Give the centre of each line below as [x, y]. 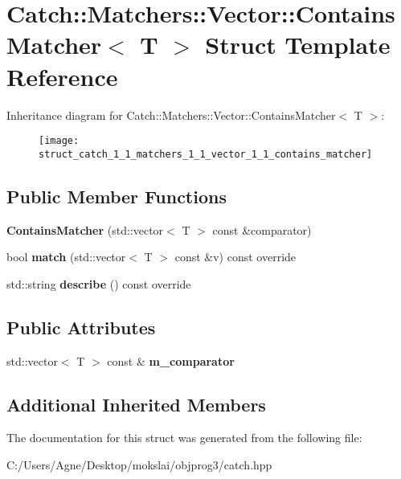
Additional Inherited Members [136, 404]
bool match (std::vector [66, 257]
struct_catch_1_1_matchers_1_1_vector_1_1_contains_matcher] [206, 154]
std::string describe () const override [99, 283]
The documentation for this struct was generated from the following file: [184, 438]
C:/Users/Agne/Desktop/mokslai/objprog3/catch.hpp [139, 464]
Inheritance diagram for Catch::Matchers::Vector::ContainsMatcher [171, 115]
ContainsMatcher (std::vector [85, 229]
